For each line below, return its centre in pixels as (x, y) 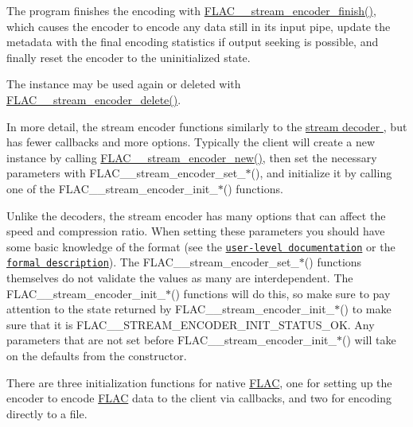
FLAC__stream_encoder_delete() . (94, 99)
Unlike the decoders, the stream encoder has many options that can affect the (196, 215)
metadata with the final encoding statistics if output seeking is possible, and (193, 42)
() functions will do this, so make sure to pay (281, 293)
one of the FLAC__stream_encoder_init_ (112, 188)
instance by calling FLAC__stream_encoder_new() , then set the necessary (192, 157)
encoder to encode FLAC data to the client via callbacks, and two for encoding (199, 398)
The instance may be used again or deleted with (124, 84)
